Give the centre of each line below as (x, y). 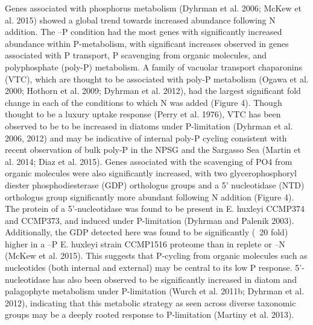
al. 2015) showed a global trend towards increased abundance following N (140, 20)
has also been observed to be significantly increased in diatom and (175, 279)
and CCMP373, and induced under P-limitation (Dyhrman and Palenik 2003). (150, 220)
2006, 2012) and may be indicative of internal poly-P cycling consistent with (146, 138)
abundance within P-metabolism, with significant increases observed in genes (147, 43)
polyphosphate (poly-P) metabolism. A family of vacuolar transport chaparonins (154, 67)
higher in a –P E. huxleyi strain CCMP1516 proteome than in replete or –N (145, 243)
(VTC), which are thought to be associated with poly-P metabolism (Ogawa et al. (157, 79)
